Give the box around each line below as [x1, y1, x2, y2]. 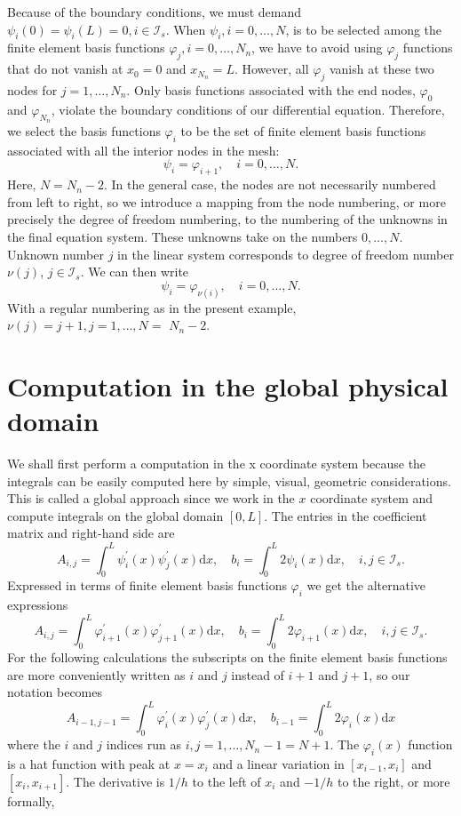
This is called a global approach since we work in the [7, 489, 295, 508]
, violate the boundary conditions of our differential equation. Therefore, [51, 100, 445, 118]
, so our [369, 665, 410, 684]
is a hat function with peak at [7, 754, 171, 772]
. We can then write [80, 262, 189, 281]
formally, [7, 791, 55, 810]
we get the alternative [306, 576, 426, 595]
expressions [7, 596, 68, 614]
